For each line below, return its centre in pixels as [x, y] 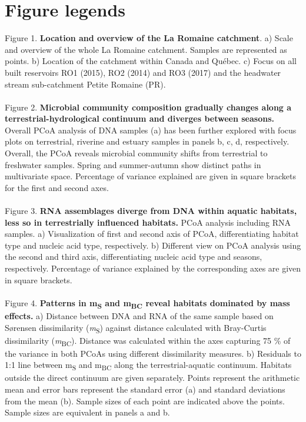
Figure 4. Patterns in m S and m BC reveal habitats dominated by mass [147, 303]
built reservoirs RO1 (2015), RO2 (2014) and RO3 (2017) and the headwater [143, 72]
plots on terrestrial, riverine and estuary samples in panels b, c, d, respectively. [147, 141]
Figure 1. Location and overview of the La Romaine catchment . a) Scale [149, 38]
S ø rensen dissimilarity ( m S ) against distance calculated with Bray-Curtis [136, 328]
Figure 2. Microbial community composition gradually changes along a [148, 107]
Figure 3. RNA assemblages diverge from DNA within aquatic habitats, [151, 211]
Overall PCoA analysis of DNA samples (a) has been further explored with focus [151, 130]
